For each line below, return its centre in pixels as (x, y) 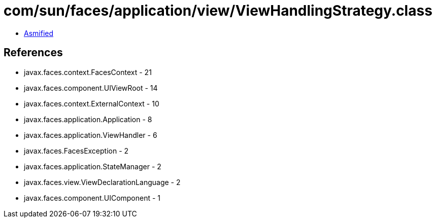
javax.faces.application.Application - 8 (88, 119)
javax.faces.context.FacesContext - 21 (88, 72)
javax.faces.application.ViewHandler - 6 (91, 135)
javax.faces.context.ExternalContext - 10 (92, 103)
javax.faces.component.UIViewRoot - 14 (91, 88)
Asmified (39, 33)
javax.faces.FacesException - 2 (76, 151)
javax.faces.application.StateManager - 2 (93, 166)
